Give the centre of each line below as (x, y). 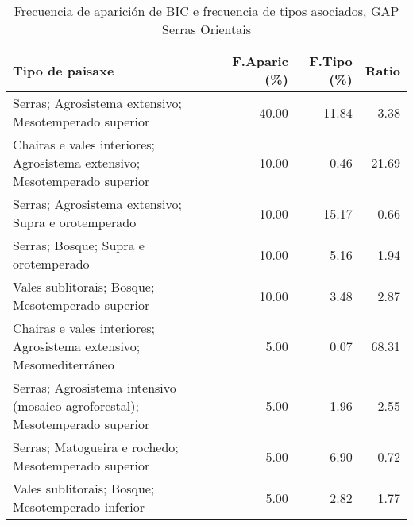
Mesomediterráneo (64, 364)
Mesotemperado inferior (79, 507)
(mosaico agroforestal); (76, 406)
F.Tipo (331, 61)
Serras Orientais (206, 29)
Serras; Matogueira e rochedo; (96, 447)
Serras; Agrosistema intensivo (95, 387)
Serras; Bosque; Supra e (79, 245)
